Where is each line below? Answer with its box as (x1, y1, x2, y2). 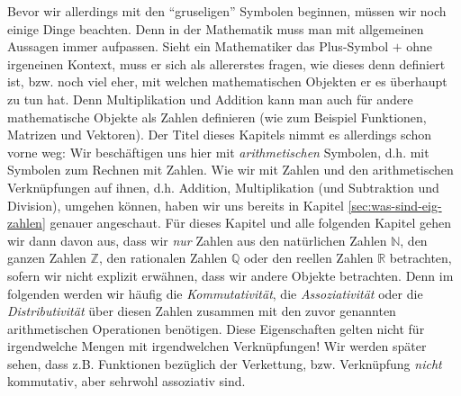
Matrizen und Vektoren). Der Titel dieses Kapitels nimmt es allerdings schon (7, 125, 431, 144)
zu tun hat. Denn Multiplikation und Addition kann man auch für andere (7, 89, 413, 108)
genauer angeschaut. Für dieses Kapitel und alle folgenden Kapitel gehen (50, 213, 451, 232)
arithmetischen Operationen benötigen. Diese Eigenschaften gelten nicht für (7, 319, 425, 337)
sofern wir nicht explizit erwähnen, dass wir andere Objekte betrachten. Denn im (7, 265, 454, 284)
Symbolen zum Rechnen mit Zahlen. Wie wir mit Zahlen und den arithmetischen (7, 160, 454, 179)
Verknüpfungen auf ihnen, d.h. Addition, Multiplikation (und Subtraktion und (7, 177, 439, 196)
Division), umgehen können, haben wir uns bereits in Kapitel (7, 195, 344, 214)
